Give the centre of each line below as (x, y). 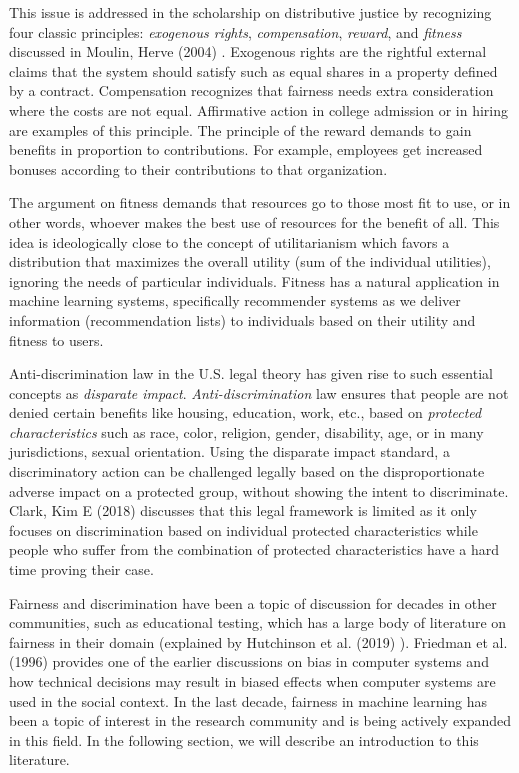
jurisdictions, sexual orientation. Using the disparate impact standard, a (229, 451)
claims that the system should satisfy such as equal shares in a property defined (253, 70)
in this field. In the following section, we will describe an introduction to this (244, 739)
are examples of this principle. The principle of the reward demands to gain (240, 129)
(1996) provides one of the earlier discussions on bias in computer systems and (249, 661)
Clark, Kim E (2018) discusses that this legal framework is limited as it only (243, 510)
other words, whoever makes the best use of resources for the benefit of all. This (254, 221)
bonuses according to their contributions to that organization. (198, 168)
